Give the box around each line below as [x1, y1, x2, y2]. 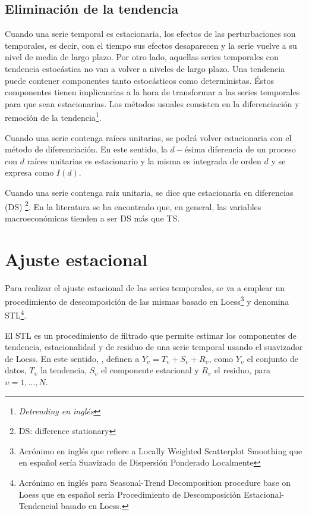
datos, [5, 364, 27, 376]
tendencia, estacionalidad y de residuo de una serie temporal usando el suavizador [5, 341, 303, 353]
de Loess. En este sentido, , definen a [5, 352, 140, 364]
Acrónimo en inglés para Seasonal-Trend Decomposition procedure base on [18, 476, 291, 488]
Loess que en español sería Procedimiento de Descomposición [18, 488, 241, 500]
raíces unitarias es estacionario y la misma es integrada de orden [27, 154, 261, 167]
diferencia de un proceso [207, 143, 296, 155]
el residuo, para [214, 364, 270, 376]
